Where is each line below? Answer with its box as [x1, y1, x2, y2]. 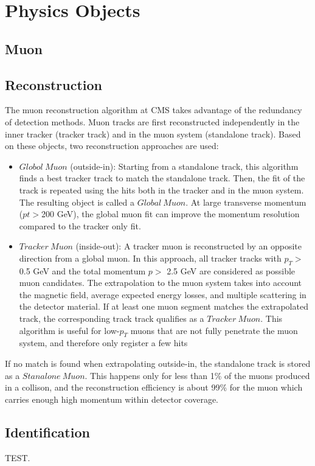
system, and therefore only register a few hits [19, 336, 188, 349]
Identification [5, 422, 90, 441]
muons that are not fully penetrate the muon [130, 324, 298, 336]
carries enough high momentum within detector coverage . [5, 392, 219, 405]
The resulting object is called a [19, 195, 134, 208]
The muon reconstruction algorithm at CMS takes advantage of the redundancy [5, 103, 302, 116]
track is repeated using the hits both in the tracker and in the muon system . [19, 183, 304, 196]
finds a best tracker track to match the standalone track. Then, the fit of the [19, 172, 305, 184]
